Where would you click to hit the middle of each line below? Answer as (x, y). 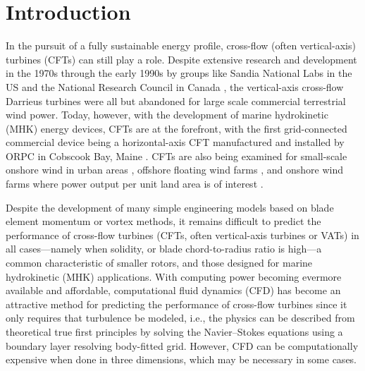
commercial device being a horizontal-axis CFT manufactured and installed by (175, 142)
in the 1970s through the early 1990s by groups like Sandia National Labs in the (179, 73)
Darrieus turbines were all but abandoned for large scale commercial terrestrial (176, 101)
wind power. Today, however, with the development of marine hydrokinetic (167, 115)
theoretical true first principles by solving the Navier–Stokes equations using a (174, 332)
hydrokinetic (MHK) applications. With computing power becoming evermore (174, 276)
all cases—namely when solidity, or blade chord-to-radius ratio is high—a (164, 249)
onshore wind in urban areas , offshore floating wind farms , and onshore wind (175, 170)
